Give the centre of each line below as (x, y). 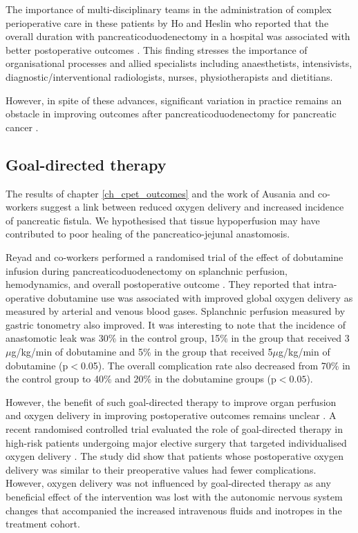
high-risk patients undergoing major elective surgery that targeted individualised (176, 442)
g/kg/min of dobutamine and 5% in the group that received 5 (142, 352)
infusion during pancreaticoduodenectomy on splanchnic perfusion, (147, 270)
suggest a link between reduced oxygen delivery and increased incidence (192, 207)
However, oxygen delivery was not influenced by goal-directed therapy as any (168, 483)
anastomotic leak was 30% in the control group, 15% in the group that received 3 (178, 338)
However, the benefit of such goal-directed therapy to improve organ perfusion (171, 401)
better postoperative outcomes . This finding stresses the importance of (157, 49)
